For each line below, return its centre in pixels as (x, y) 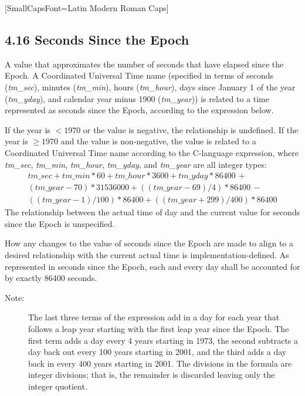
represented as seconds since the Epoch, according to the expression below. (139, 110)
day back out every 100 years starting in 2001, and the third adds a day (157, 352)
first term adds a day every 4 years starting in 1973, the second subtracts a (163, 340)
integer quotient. (58, 386)
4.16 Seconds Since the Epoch (97, 39)
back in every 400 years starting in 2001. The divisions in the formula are (160, 363)
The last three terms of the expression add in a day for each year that (154, 317)
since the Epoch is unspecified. (60, 223)
